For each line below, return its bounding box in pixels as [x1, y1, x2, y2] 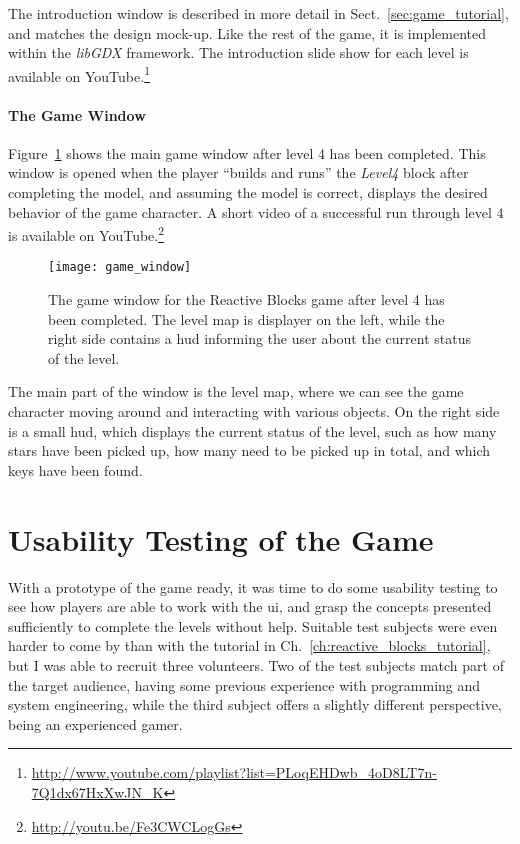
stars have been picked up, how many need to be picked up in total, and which [8, 440, 491, 461]
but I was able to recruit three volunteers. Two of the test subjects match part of [8, 654, 504, 675]
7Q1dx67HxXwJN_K [31, 781, 164, 802]
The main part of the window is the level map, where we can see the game [8, 381, 464, 402]
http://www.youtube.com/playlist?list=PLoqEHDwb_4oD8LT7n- [31, 762, 437, 783]
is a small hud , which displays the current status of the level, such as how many [8, 420, 497, 441]
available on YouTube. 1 [8, 62, 150, 86]
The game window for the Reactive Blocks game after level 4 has [48, 289, 445, 310]
